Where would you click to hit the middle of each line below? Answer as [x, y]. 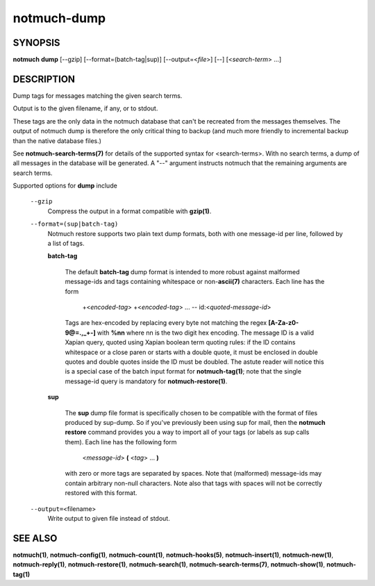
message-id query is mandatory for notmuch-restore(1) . [146, 381]
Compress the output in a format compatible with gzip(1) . [130, 211]
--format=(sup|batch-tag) [74, 224]
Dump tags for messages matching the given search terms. [98, 95]
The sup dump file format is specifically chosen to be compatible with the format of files [191, 412]
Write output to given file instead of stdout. [109, 519]
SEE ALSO [35, 538]
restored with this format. [101, 493]
